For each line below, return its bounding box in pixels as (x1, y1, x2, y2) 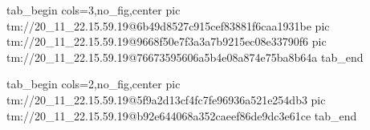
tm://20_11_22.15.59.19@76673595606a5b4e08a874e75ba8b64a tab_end (6, 48, 364, 65)
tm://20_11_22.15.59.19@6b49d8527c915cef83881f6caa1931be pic (6, 17, 330, 34)
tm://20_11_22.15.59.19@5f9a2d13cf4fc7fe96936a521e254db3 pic (6, 91, 326, 108)
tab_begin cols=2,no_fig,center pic (6, 75, 181, 92)
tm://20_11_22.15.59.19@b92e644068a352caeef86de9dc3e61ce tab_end (6, 107, 357, 124)
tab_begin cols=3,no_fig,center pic (6, 2, 181, 18)
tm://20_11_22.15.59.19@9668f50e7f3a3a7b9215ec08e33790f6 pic (6, 33, 327, 50)
